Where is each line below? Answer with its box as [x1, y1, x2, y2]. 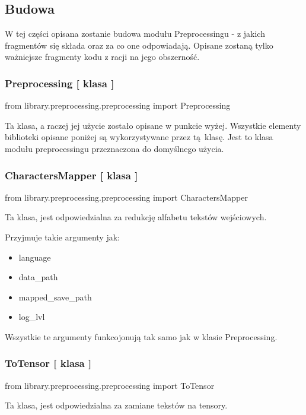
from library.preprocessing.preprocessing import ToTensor [5, 379, 215, 391]
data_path [18, 271, 58, 283]
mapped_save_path [18, 290, 92, 303]
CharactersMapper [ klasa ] [5, 167, 138, 182]
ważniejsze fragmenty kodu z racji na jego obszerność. [5, 50, 200, 63]
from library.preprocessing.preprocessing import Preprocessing [5, 99, 231, 112]
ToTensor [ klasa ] [5, 356, 92, 370]
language [18, 251, 51, 263]
